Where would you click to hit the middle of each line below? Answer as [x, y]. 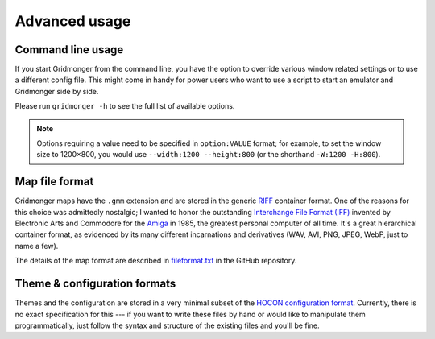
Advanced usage [73, 21]
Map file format [54, 182]
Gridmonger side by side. [57, 91]
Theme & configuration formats [95, 284]
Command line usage [69, 50]
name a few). [37, 246]
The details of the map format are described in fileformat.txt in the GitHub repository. [156, 261]
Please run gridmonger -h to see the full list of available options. [125, 106]
